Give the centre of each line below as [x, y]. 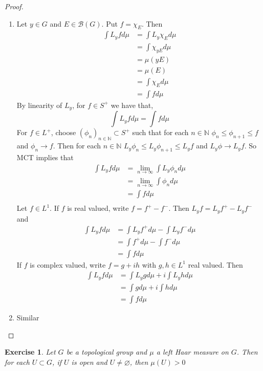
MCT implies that [45, 157]
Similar [28, 317]
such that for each [160, 132]
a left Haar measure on [192, 352]
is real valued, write [98, 208]
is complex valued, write [68, 264]
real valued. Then [215, 264]
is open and [89, 362]
